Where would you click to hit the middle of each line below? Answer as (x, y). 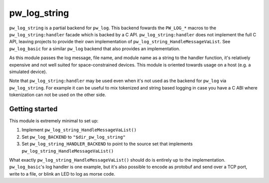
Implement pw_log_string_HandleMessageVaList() (79, 130)
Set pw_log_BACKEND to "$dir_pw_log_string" (73, 137)
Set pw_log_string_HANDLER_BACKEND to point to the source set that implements (107, 144)
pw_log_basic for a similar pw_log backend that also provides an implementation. (95, 48)
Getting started (33, 109)
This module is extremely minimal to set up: (54, 121)
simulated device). (28, 72)
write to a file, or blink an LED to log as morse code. (62, 174)
